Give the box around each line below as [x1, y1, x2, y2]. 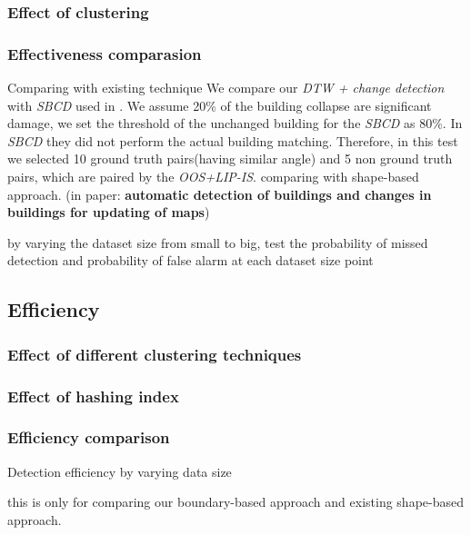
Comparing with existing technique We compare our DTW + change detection [7, 78, 445, 97]
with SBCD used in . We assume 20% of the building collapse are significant [7, 95, 432, 114]
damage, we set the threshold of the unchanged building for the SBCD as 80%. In [7, 114, 463, 133]
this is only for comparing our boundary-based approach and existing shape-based [7, 492, 464, 511]
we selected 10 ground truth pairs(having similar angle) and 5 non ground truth [7, 149, 453, 168]
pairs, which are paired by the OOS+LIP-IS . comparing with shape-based [7, 167, 419, 186]
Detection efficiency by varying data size [7, 461, 232, 481]
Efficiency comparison [7, 426, 170, 449]
